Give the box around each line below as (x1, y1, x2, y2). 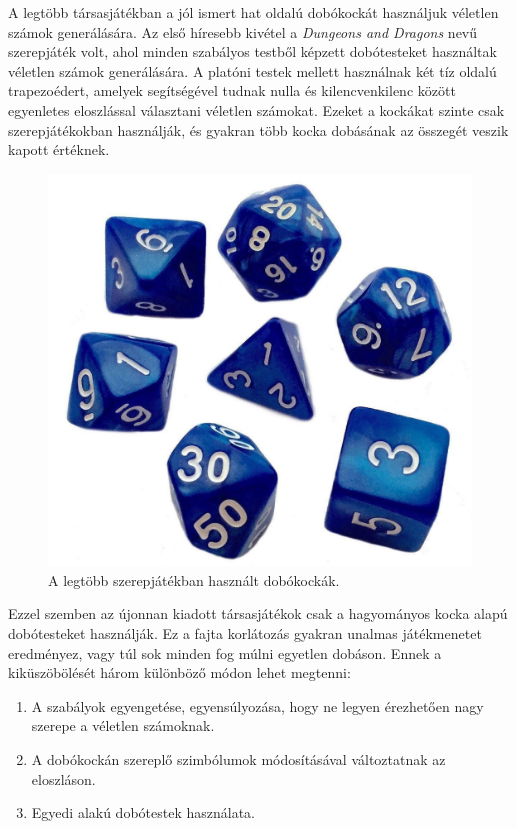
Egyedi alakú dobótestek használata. (31, 802, 255, 823)
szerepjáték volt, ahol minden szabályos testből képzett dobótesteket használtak (8, 41, 497, 62)
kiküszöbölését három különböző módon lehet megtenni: (8, 662, 351, 683)
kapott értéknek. (8, 139, 110, 160)
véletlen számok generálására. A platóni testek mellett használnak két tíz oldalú (8, 60, 497, 81)
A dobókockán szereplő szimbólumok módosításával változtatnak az (31, 749, 446, 770)
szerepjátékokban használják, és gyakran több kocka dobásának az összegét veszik (8, 119, 509, 140)
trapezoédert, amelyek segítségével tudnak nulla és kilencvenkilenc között (8, 80, 456, 101)
